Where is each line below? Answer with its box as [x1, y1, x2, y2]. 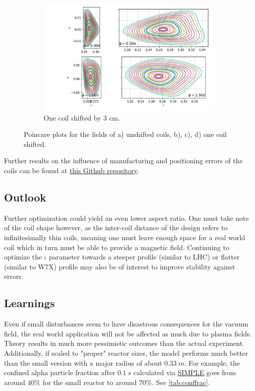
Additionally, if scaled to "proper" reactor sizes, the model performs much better [4, 347, 248, 358]
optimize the [4, 252, 42, 262]
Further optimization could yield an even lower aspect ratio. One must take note [4, 212, 249, 223]
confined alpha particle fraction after [4, 367, 116, 378]
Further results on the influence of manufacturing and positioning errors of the [4, 155, 243, 166]
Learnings [4, 295, 55, 311]
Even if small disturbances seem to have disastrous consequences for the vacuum [4, 319, 249, 329]
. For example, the [184, 357, 240, 368]
